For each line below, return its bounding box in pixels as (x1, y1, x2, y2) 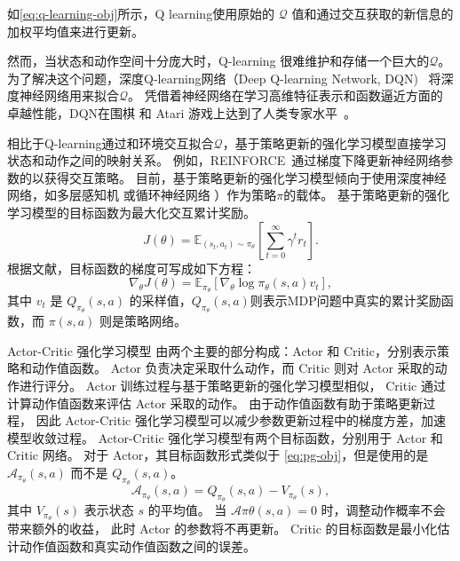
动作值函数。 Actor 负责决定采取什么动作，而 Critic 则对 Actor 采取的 (31, 359, 435, 377)
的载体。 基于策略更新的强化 (283, 186, 449, 204)
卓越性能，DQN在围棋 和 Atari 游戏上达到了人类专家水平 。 (7, 103, 357, 122)
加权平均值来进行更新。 (7, 21, 144, 40)
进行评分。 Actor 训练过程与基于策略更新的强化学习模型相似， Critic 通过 (19, 375, 446, 394)
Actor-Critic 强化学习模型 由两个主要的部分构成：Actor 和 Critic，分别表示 (7, 341, 437, 360)
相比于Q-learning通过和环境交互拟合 (7, 133, 214, 152)
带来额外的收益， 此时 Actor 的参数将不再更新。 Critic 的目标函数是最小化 (7, 519, 438, 538)
